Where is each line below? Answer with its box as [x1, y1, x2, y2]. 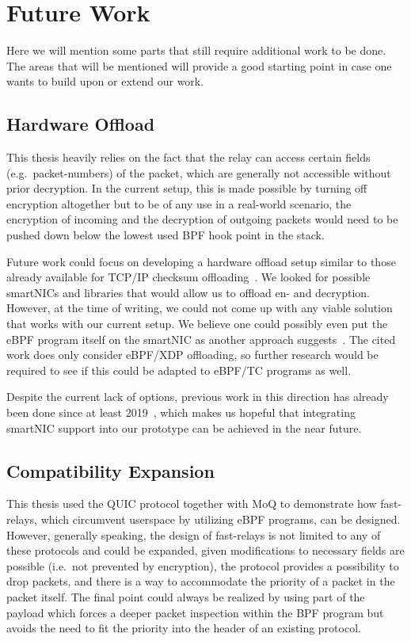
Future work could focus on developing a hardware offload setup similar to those [6, 253, 396, 269]
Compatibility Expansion [6, 458, 215, 483]
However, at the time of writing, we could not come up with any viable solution [6, 300, 393, 316]
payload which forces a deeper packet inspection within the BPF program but [6, 604, 384, 620]
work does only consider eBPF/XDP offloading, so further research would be [6, 346, 379, 363]
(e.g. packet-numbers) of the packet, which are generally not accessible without [6, 164, 391, 181]
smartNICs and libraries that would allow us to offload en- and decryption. [6, 284, 370, 300]
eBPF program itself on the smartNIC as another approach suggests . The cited [6, 330, 396, 347]
